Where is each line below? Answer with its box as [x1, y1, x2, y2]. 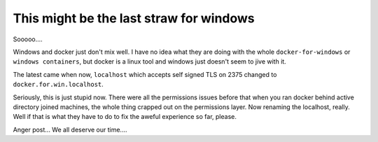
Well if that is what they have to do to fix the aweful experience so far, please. [13, 113, 237, 121]
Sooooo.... [13, 35, 43, 43]
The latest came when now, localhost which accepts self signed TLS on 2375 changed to [13, 70, 277, 78]
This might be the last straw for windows [13, 10, 255, 26]
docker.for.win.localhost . [13, 80, 104, 89]
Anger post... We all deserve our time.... [13, 125, 127, 134]
